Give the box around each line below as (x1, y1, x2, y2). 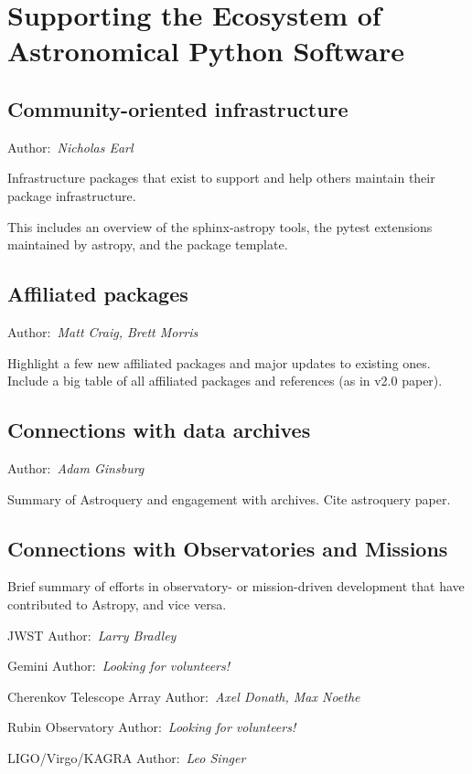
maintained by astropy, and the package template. (7, 235, 288, 254)
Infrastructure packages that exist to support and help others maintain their (7, 168, 435, 187)
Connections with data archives (7, 416, 311, 444)
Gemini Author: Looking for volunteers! (7, 656, 231, 675)
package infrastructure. (7, 186, 136, 205)
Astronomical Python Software (7, 32, 404, 69)
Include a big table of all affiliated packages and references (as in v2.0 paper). (7, 371, 443, 390)
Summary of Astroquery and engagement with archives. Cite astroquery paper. (7, 489, 451, 508)
